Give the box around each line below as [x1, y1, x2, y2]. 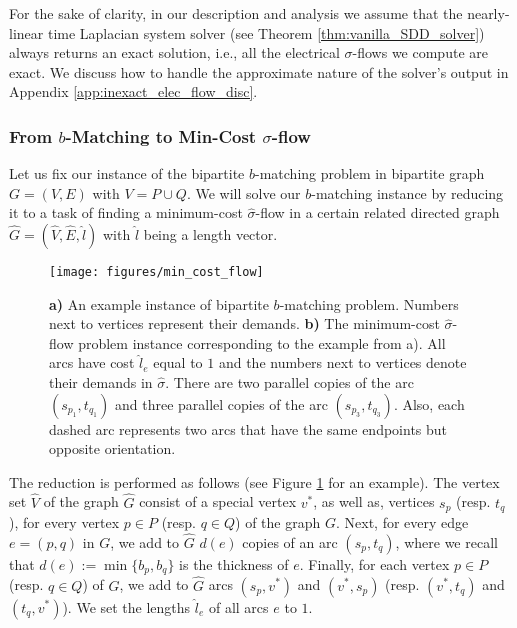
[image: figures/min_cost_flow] [49, 264, 264, 279]
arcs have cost [49, 352, 135, 373]
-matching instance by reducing [311, 182, 504, 203]
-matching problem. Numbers [279, 293, 459, 314]
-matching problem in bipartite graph [255, 163, 485, 184]
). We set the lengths [62, 596, 191, 617]
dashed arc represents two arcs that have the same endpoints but [49, 418, 448, 439]
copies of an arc [242, 531, 338, 552]
